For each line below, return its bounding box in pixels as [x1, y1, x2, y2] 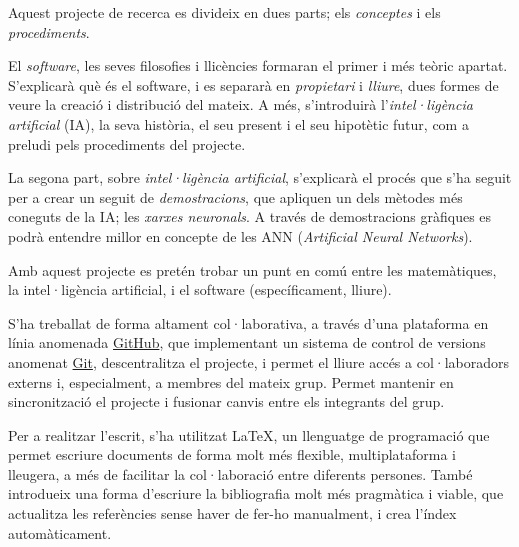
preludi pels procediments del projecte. [8, 133, 246, 154]
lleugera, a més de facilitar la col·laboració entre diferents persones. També [8, 463, 473, 484]
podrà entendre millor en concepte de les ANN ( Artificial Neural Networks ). [8, 225, 473, 246]
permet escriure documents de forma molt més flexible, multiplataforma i [8, 444, 457, 465]
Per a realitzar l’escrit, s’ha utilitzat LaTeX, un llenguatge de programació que [8, 424, 490, 445]
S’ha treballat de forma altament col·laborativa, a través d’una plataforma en [8, 312, 489, 333]
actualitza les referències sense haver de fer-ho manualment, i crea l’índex [8, 503, 457, 524]
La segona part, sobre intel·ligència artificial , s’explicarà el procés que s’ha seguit [8, 167, 512, 188]
